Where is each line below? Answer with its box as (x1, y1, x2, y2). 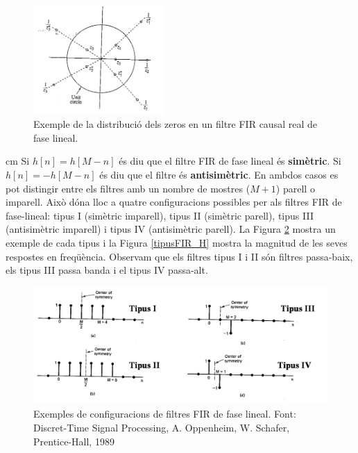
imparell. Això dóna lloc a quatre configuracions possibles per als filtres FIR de (6, 195, 342, 209)
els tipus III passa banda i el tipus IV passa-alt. (6, 263, 208, 277)
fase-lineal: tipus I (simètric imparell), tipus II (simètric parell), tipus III (6, 208, 314, 222)
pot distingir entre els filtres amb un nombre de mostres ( (6, 181, 250, 195)
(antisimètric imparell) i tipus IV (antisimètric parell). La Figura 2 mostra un (6, 222, 336, 236)
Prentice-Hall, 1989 (33, 434, 114, 448)
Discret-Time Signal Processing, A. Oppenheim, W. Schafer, (33, 420, 290, 434)
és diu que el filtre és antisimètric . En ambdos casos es (99, 167, 339, 182)
